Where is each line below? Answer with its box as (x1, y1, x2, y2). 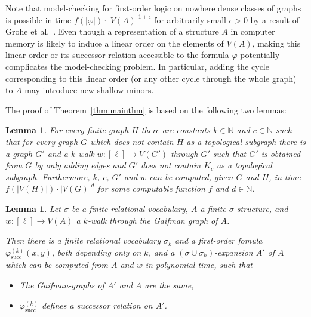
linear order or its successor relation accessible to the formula (5, 48, 229, 61)
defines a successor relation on (41, 298, 153, 311)
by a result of (250, 13, 300, 26)
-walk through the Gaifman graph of (87, 214, 218, 226)
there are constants (141, 124, 210, 136)
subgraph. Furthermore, (5, 170, 90, 183)
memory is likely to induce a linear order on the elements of (5, 36, 224, 49)
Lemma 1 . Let (5, 202, 61, 214)
